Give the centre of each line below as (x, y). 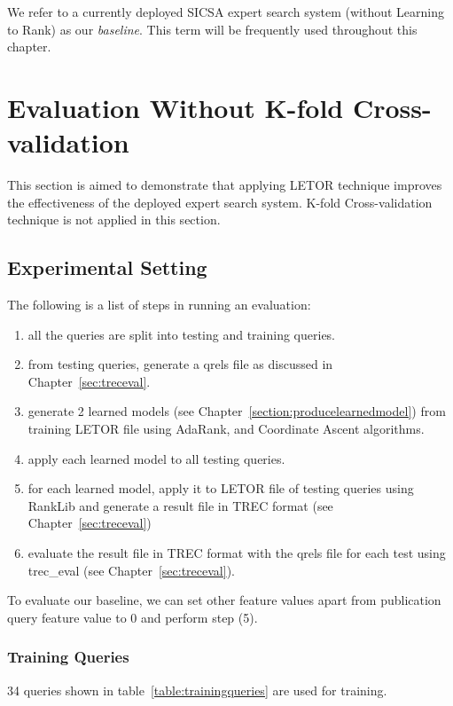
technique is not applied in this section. (114, 220)
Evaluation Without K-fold (176, 107)
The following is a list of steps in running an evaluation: (159, 305)
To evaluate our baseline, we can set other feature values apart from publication (224, 600)
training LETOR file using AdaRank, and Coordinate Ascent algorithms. (226, 429)
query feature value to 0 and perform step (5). (133, 617)
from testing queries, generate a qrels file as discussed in (180, 364)
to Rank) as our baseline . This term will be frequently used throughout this (212, 29)
